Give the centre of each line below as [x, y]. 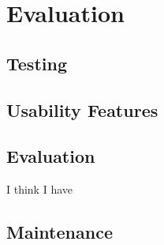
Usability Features [82, 109]
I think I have [39, 189]
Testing [37, 63]
